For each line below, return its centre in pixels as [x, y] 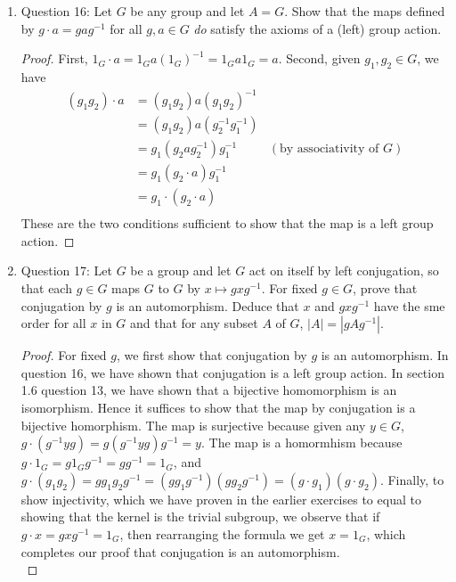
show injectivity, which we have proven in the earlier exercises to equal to [221, 499]
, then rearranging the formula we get [222, 533]
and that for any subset [194, 323]
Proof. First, [54, 58]
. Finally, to [412, 479]
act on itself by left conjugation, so [344, 271]
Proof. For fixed [64, 355]
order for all [53, 323]
